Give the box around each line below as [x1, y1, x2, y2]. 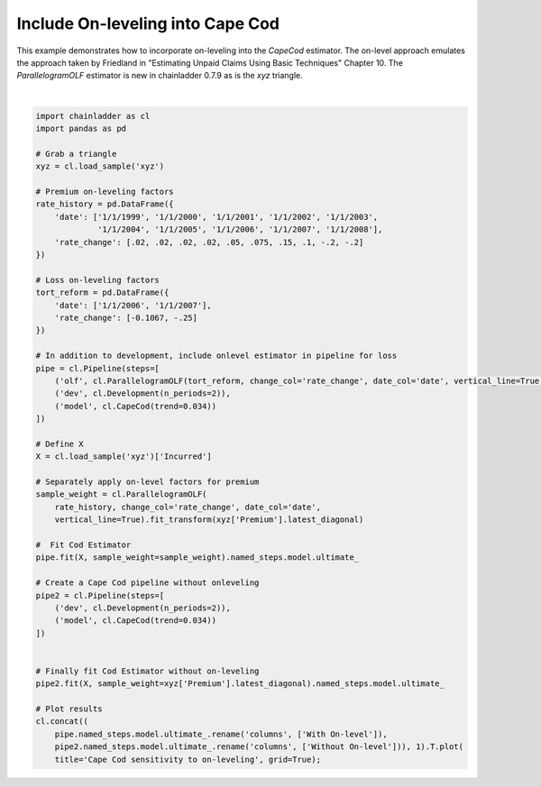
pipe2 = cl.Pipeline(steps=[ [35, 590, 165, 600]
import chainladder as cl [35, 111, 151, 121]
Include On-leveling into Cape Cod [16, 14, 280, 33]
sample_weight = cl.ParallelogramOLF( [35, 490, 207, 499]
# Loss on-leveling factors [35, 275, 160, 285]
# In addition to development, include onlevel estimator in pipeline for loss [35, 351, 398, 361]
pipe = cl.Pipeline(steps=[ [35, 363, 160, 373]
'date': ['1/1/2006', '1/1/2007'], [54, 300, 212, 310]
